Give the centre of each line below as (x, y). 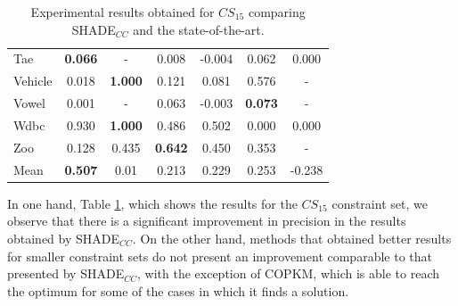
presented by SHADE (66, 273)
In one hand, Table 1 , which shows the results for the (152, 203)
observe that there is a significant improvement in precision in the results (207, 221)
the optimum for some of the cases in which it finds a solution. (178, 290)
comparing (277, 12)
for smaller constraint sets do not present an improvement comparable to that (220, 256)
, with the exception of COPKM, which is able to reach (289, 273)
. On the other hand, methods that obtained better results (292, 238)
